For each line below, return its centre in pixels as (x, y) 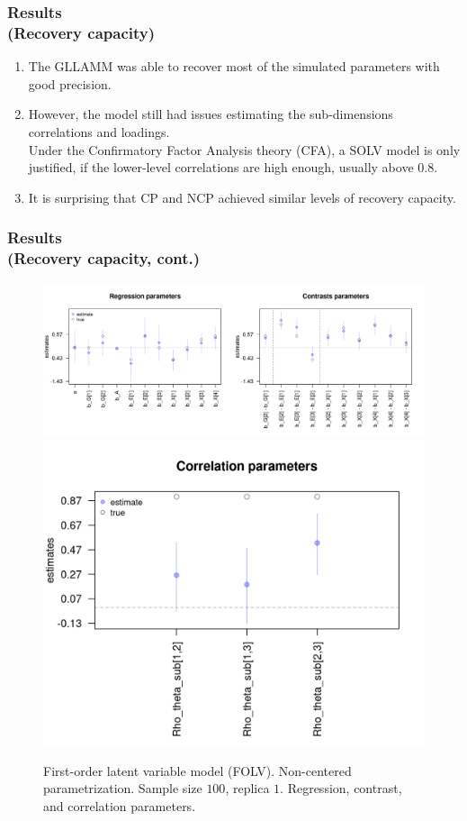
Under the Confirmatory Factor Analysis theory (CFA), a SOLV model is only (244, 149)
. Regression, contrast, (341, 788)
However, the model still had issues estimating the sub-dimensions (211, 114)
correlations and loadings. (99, 131)
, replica (247, 788)
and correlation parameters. (120, 805)
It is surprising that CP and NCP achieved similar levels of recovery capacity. (242, 197)
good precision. (70, 83)
